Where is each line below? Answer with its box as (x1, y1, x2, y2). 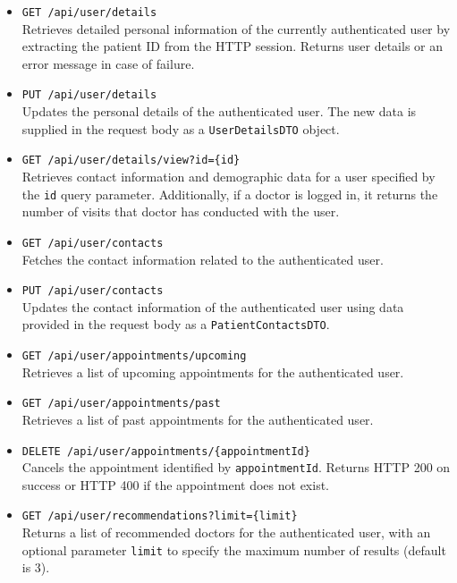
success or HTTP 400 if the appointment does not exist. (21, 475, 329, 494)
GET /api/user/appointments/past (21, 397, 221, 410)
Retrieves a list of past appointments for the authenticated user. (21, 410, 374, 428)
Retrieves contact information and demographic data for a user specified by (21, 167, 436, 185)
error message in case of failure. (21, 54, 195, 72)
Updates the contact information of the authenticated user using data (21, 297, 404, 316)
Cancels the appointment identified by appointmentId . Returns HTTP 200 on (21, 458, 451, 477)
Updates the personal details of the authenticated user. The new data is (21, 102, 417, 121)
